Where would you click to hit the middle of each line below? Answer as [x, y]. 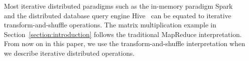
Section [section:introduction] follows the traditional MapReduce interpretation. [123, 34]
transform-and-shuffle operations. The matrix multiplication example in [110, 25]
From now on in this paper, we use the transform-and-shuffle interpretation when [124, 43]
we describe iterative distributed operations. [69, 53]
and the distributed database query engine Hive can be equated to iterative [118, 15]
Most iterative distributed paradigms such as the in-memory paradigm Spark [118, 6]
